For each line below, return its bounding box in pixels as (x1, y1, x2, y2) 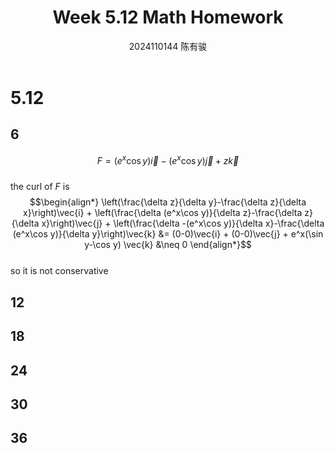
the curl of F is (10, 181, 70, 193)
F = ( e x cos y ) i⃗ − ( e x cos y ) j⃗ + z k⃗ (96, 152, 240, 166)
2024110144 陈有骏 (128, 40, 208, 52)
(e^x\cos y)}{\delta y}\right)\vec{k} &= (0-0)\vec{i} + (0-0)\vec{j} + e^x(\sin (12, 228, 324, 240)
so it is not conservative (10, 265, 109, 277)
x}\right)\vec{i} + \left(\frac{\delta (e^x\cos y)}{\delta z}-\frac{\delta (23, 207, 303, 219)
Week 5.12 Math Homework (52, 6, 284, 29)
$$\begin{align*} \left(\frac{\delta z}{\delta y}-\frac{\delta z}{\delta (29, 196, 307, 208)
